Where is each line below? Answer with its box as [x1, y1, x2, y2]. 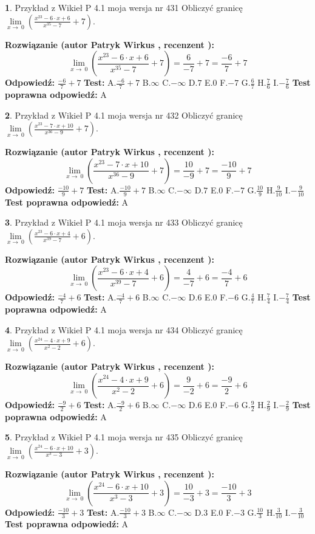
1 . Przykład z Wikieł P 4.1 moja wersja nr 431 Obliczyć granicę [5, 1, 243, 13]
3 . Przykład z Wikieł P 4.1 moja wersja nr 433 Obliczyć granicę [5, 216, 243, 229]
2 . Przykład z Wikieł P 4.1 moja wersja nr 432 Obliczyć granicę [5, 108, 243, 121]
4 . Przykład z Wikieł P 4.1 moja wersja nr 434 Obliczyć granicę [5, 323, 243, 336]
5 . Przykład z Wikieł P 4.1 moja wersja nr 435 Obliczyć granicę [5, 431, 243, 443]
